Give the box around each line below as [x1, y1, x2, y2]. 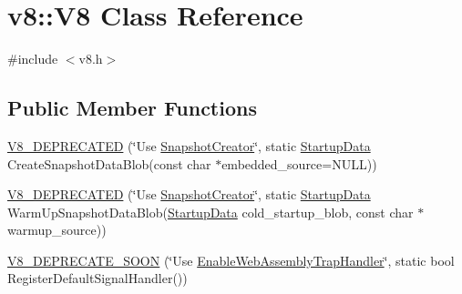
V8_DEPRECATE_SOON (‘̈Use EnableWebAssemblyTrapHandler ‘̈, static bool [7, 250, 455, 269]
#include [7, 49, 58, 68]
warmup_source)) [7, 220, 107, 239]
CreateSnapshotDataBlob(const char [7, 154, 211, 173]
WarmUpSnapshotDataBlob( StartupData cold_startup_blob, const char [7, 202, 414, 221]
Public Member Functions [7, 94, 257, 122]
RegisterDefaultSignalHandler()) [7, 269, 188, 288]
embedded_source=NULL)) [221, 154, 377, 173]
